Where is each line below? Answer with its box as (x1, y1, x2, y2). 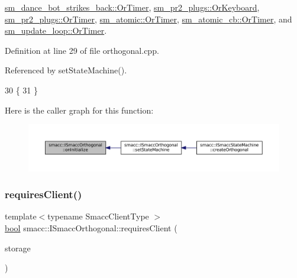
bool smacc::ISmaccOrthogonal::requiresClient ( (5, 222, 177, 234)
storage (5, 241, 31, 254)
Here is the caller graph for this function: (5, 104, 154, 116)
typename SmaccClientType (47, 210, 149, 222)
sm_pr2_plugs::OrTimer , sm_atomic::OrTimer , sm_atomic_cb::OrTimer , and (5, 12, 292, 25)
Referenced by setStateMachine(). (5, 64, 127, 76)
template (5, 210, 37, 222)
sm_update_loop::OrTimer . (5, 24, 107, 37)
